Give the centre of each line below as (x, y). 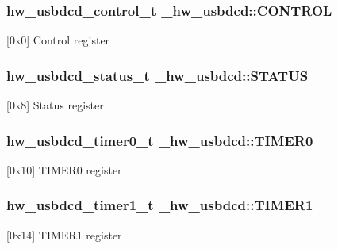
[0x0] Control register (58, 40)
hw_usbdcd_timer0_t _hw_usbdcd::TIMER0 (160, 140)
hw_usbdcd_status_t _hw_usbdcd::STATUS (157, 75)
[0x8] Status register (55, 105)
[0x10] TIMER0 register (64, 169)
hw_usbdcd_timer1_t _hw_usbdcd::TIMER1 (160, 205)
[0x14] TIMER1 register (64, 234)
